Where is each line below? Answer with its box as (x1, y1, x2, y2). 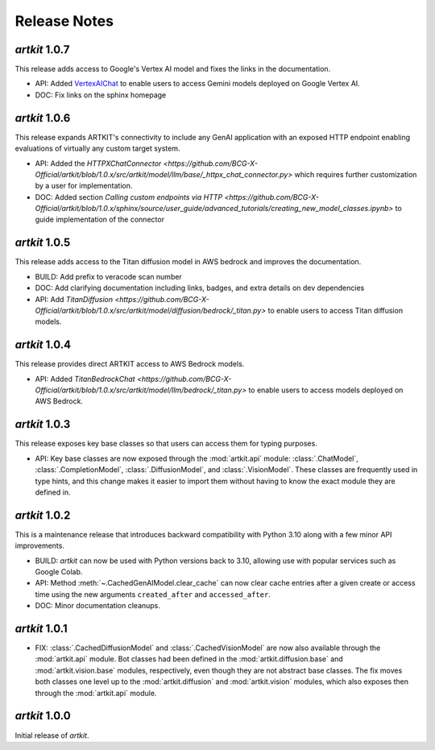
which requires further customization (294, 169, 417, 179)
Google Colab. (35, 566, 83, 576)
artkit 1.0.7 (14, 43, 70, 56)
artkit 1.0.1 (14, 621, 68, 636)
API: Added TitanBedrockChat (35, 374, 136, 383)
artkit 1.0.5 (14, 236, 71, 250)
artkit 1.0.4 (14, 338, 72, 352)
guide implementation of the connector (35, 214, 165, 225)
